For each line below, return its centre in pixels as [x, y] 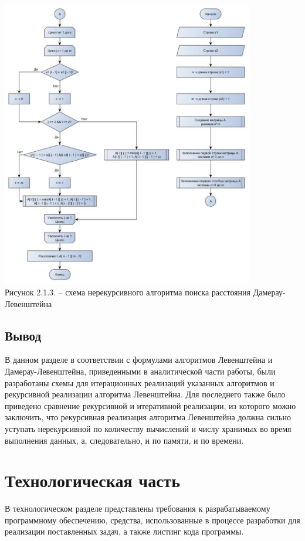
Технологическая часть [93, 480]
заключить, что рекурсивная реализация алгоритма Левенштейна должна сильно [148, 417]
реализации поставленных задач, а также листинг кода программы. [124, 531]
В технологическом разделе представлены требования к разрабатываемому [138, 508]
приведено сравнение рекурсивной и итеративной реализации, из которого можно [150, 405]
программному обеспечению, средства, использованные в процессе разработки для [152, 520]
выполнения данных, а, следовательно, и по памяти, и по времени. [124, 440]
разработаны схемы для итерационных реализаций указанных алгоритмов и [140, 382]
